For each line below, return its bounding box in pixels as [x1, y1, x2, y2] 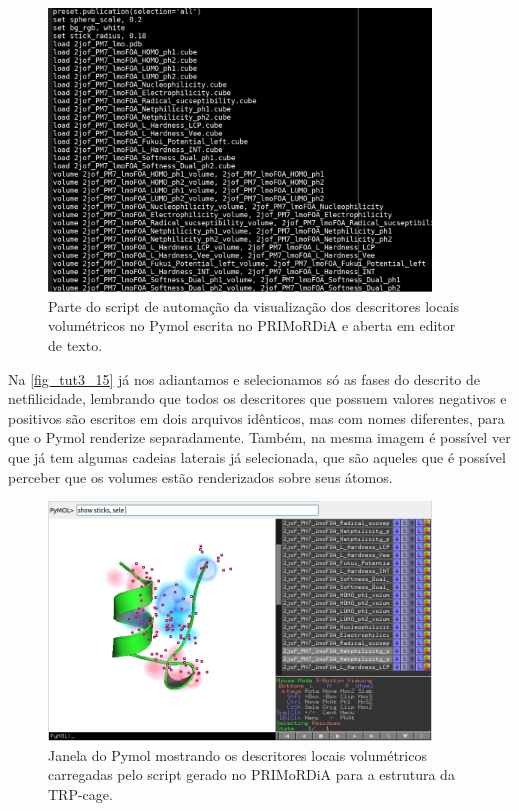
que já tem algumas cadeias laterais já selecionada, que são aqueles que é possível [8, 447, 506, 467]
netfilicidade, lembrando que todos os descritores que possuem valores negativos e [8, 388, 507, 409]
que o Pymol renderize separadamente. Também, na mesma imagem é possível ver [8, 427, 511, 448]
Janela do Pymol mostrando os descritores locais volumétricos [48, 744, 427, 765]
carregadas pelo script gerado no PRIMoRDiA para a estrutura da [48, 764, 455, 785]
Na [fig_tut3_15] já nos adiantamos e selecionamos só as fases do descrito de [8, 368, 481, 389]
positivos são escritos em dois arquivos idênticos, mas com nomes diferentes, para [8, 407, 505, 428]
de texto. [48, 335, 103, 356]
